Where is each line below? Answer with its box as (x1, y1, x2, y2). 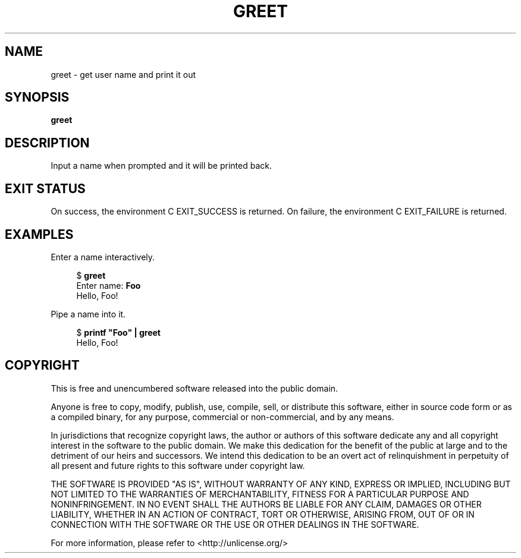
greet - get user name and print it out (51, 69, 196, 80)
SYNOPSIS (5, 90, 70, 105)
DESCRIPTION (5, 135, 90, 150)
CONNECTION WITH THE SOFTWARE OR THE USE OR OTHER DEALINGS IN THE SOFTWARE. (51, 519, 419, 529)
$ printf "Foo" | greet (76, 327, 161, 338)
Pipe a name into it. (51, 308, 126, 319)
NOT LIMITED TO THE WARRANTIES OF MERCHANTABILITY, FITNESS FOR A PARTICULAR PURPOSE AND (51, 488, 469, 499)
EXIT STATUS (5, 181, 86, 196)
